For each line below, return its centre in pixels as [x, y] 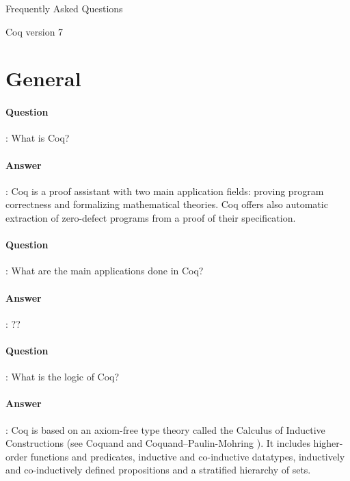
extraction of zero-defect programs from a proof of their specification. [151, 217]
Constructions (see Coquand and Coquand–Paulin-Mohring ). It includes [158, 443]
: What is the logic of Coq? [63, 377]
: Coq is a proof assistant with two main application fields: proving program [165, 191]
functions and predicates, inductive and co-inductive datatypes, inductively [188, 456]
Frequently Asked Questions [64, 8]
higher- [328, 443]
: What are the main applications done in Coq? [105, 271]
